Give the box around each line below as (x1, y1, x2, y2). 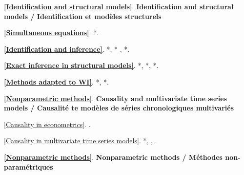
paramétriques (4, 161, 53, 172)
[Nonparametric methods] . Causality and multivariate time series (4, 93, 227, 103)
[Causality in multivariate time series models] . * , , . (4, 135, 157, 146)
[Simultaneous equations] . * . (4, 27, 99, 38)
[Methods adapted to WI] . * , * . (4, 76, 109, 87)
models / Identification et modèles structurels (4, 11, 162, 21)
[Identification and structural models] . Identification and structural (4, 1, 234, 11)
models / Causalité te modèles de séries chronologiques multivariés (4, 103, 234, 113)
